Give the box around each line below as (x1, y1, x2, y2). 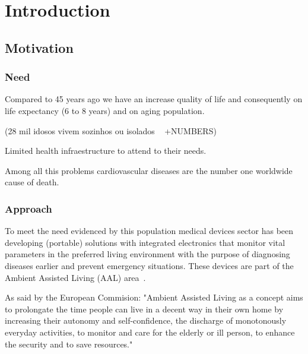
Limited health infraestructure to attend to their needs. (5, 144, 207, 157)
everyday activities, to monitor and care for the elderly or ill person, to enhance (5, 325, 295, 338)
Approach (5, 201, 52, 216)
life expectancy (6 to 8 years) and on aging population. (5, 104, 205, 116)
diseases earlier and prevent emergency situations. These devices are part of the (5, 259, 294, 271)
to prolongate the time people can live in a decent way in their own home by (5, 302, 284, 315)
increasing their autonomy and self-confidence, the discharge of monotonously (5, 314, 287, 327)
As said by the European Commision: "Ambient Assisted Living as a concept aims (5, 291, 303, 304)
